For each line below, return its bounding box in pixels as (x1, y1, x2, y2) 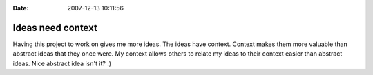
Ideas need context (12, 21, 98, 34)
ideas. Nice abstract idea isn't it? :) (12, 59, 112, 67)
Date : (12, 4, 29, 12)
